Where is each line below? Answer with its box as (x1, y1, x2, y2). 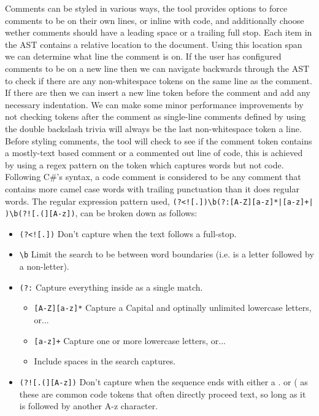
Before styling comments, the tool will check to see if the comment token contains (5, 134, 312, 147)
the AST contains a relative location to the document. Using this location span (5, 37, 302, 50)
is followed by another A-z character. (19, 399, 158, 412)
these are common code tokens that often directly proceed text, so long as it (19, 387, 306, 400)
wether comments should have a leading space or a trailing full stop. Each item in (5, 26, 312, 39)
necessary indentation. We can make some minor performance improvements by (5, 98, 304, 111)
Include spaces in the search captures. (34, 355, 176, 367)
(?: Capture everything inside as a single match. (19, 280, 203, 293)
